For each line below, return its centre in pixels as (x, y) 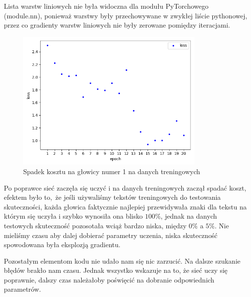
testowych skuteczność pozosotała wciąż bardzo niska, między (95, 225)
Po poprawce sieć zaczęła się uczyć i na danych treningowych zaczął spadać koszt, (125, 187)
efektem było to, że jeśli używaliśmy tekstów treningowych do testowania (112, 197)
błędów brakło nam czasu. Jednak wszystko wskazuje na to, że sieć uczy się (116, 270)
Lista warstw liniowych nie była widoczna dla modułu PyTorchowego (106, 6)
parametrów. (22, 289)
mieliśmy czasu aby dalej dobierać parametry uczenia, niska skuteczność (111, 235)
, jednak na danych (189, 216)
